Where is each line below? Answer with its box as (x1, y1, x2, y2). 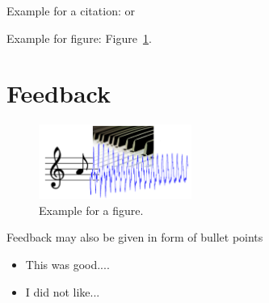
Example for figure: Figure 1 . (6, 29, 152, 46)
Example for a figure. (39, 201, 144, 218)
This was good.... (25, 255, 110, 272)
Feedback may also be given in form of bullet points (6, 229, 263, 246)
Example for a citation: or (6, 2, 135, 19)
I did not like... (25, 283, 100, 300)
